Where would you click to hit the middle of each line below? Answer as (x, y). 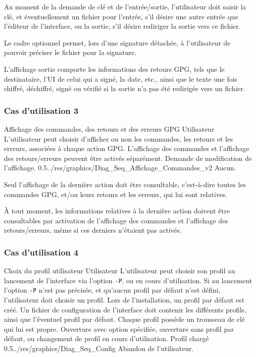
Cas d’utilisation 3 (41, 110)
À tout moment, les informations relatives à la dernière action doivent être (117, 211)
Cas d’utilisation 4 (41, 252)
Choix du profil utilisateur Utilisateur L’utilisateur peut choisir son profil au (120, 271)
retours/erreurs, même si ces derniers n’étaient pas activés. (93, 230)
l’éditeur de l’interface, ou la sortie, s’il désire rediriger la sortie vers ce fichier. (122, 26)
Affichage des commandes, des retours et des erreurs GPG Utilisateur (109, 128)
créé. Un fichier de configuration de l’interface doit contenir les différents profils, (125, 309)
